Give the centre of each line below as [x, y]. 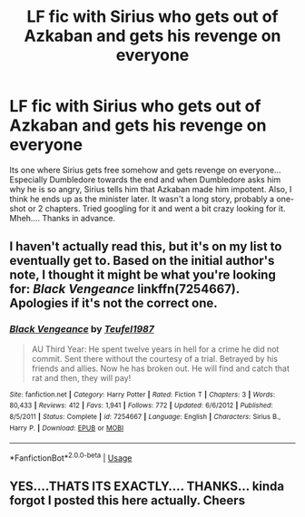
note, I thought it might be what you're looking [143, 275]
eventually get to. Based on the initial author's [142, 261]
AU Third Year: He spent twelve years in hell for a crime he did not [155, 349]
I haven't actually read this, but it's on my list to [146, 247]
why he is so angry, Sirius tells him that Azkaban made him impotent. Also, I [151, 189]
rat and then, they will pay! [81, 377]
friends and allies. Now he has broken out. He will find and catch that [161, 368]
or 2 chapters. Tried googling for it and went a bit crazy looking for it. [157, 208]
